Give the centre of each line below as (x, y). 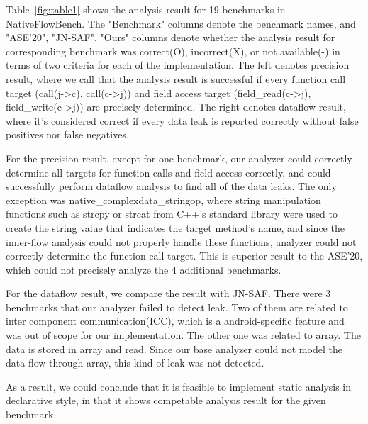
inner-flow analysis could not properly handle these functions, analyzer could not (181, 241)
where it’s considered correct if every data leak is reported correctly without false (182, 120)
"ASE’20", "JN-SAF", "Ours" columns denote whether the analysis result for (171, 37)
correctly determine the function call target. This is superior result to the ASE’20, (184, 256)
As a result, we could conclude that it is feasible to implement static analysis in (179, 386)
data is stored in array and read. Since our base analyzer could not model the (174, 348)
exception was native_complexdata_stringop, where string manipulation (163, 200)
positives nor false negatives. (67, 134)
